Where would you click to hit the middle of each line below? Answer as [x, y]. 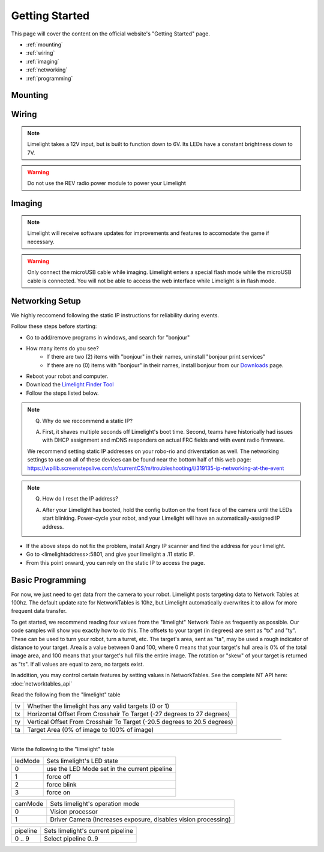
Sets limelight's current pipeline [88, 830]
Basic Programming [49, 580]
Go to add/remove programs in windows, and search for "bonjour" [108, 337]
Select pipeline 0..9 [71, 838]
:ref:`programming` [49, 78]
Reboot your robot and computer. [67, 376]
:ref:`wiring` [40, 53]
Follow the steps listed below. [62, 393]
